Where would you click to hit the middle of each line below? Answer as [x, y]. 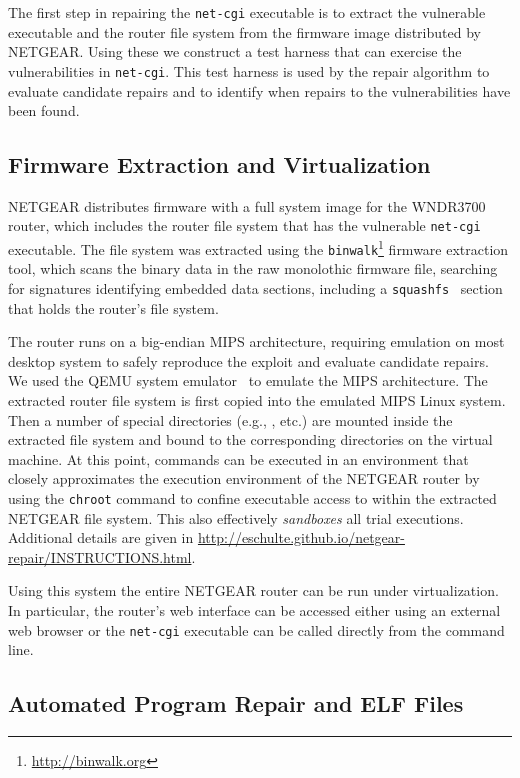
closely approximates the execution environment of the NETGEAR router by [244, 478]
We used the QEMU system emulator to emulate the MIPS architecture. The [248, 380]
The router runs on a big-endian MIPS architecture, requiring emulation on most [256, 341]
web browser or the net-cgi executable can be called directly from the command [256, 629]
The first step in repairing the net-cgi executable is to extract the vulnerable [247, 12]
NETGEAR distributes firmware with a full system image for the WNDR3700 [247, 205]
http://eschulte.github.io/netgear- [301, 537]
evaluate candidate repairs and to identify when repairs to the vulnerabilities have [259, 90]
